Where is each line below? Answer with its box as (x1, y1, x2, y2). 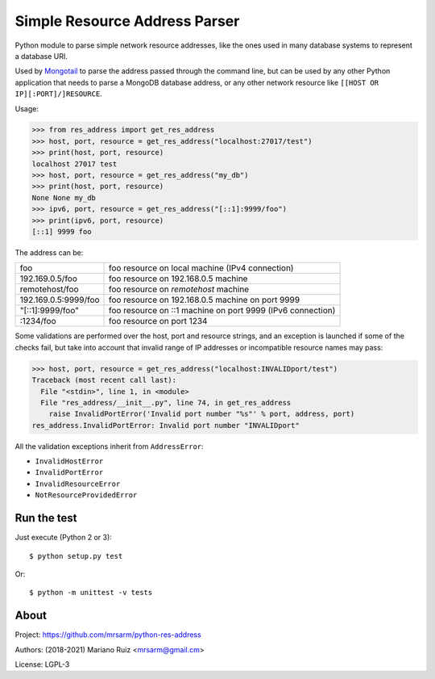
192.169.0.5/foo (19, 273, 78, 284)
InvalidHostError (35, 457, 104, 466)
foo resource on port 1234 (109, 316, 208, 327)
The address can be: (14, 247, 84, 258)
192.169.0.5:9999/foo (19, 295, 100, 306)
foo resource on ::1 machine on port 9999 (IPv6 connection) (109, 305, 336, 316)
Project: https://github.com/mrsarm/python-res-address (14, 630, 201, 639)
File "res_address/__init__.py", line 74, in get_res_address (40, 398, 292, 407)
